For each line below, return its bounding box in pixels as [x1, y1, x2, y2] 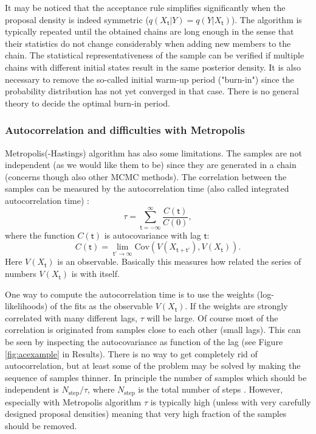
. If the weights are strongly [185, 299, 288, 312]
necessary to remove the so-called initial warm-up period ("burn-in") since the [5, 72, 294, 85]
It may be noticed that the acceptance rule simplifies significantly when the [5, 1, 286, 13]
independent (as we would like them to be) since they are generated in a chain [5, 158, 297, 171]
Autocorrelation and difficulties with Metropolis [5, 122, 245, 138]
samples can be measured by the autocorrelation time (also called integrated [5, 182, 289, 195]
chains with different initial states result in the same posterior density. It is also [5, 60, 301, 73]
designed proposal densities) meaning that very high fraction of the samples [5, 407, 287, 420]
